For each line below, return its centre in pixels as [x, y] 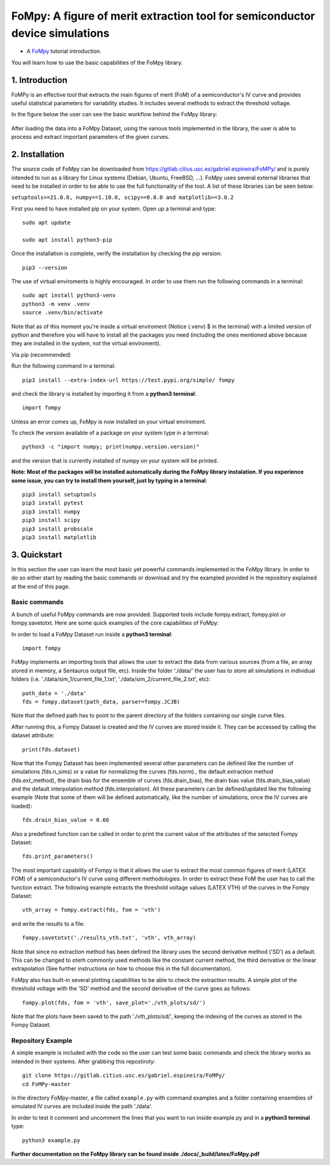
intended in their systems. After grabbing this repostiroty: [83, 1061]
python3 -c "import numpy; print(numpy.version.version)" [111, 447]
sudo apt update [46, 223]
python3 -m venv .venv [56, 304]
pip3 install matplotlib [59, 538]
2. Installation [38, 154]
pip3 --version [45, 267]
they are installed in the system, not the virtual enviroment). [86, 343]
